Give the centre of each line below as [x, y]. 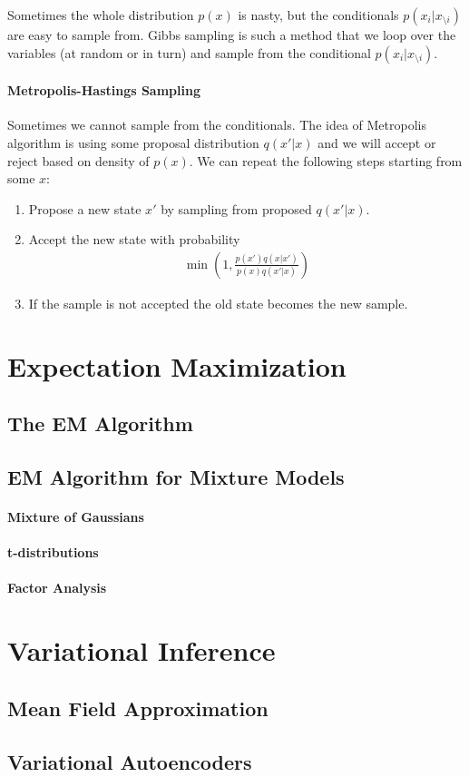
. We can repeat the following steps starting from [326, 160]
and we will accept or [377, 142]
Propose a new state [85, 208]
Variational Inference [142, 650]
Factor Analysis [57, 588]
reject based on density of [78, 160]
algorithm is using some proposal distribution [133, 142]
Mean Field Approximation [138, 708]
